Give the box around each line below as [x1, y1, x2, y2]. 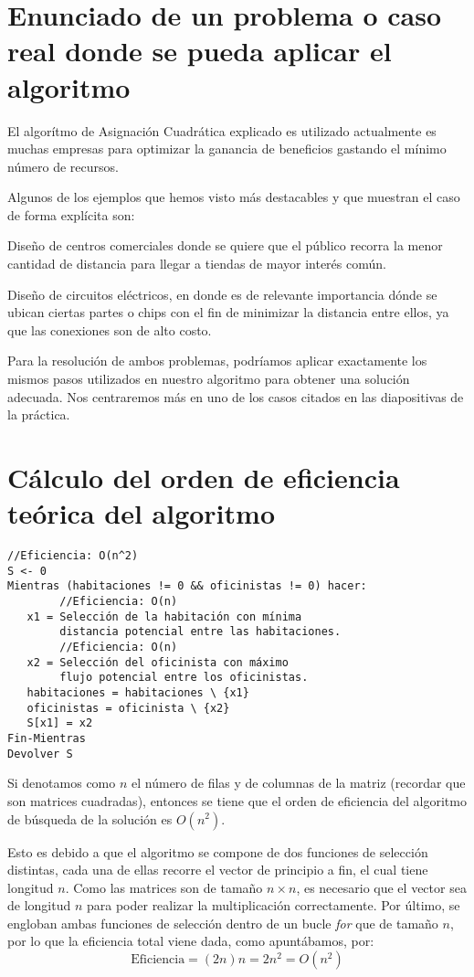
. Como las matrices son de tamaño [65, 877, 263, 897]
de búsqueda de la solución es [7, 809, 173, 828]
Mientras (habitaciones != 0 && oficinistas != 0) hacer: [7, 579, 367, 593]
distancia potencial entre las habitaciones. [59, 625, 342, 639]
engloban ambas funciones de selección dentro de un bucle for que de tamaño [7, 913, 438, 932]
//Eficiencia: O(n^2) [7, 549, 139, 563]
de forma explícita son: [7, 205, 135, 224]
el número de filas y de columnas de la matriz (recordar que [132, 773, 466, 792]
